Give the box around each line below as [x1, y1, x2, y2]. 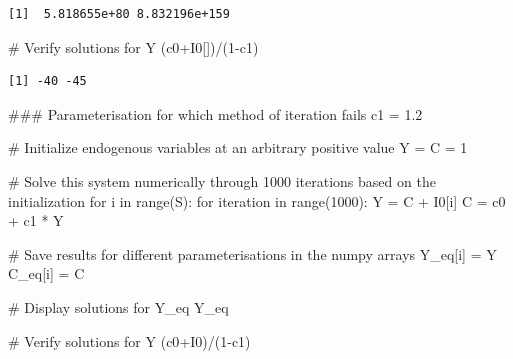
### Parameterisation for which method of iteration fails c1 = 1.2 [8, 103, 423, 124]
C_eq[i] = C [8, 263, 85, 284]
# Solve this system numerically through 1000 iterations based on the [8, 170, 436, 191]
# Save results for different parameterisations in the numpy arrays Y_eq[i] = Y [8, 243, 497, 264]
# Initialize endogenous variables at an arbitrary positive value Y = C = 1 [8, 137, 468, 158]
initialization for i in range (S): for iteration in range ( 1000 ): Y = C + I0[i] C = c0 [8, 190, 506, 211]
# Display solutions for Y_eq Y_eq [8, 296, 229, 317]
